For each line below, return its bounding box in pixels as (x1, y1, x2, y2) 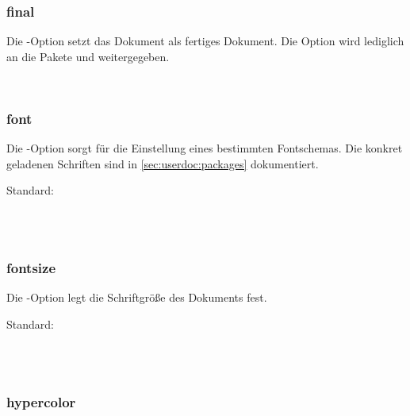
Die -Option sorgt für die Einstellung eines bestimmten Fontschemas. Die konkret (6, 140, 403, 156)
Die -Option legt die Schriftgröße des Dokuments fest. (6, 289, 267, 306)
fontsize (6, 258, 56, 278)
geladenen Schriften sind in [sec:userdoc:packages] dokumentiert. (6, 155, 319, 171)
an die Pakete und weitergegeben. (6, 48, 170, 64)
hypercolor (6, 391, 76, 411)
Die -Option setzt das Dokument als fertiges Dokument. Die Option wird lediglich (6, 33, 404, 49)
